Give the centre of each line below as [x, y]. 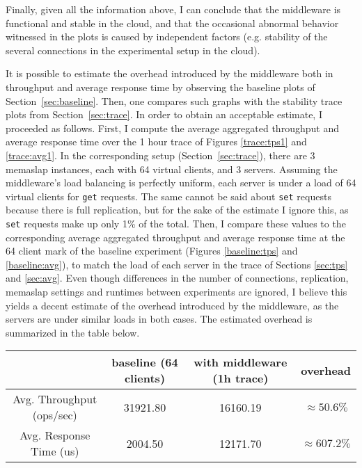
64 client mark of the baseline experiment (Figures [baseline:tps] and [152, 251]
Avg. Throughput [55, 399]
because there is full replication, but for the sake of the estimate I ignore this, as [177, 210]
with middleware [241, 362]
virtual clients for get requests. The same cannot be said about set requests [168, 196]
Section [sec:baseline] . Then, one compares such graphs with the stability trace [174, 100]
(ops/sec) [55, 415]
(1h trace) [241, 378]
